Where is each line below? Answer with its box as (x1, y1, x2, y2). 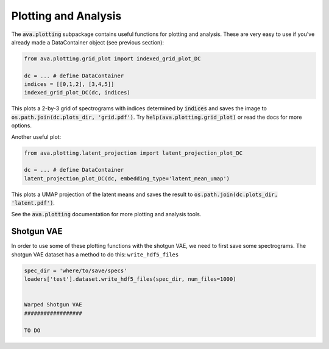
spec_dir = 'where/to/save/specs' (24, 267, 127, 274)
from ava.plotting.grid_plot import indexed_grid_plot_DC (24, 55, 201, 62)
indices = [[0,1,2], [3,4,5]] (24, 81, 115, 88)
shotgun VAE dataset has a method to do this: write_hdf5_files (11, 250, 179, 258)
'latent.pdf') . (11, 199, 55, 206)
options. (11, 122, 32, 129)
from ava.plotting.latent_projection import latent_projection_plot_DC (24, 149, 243, 157)
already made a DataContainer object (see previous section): (11, 38, 164, 46)
